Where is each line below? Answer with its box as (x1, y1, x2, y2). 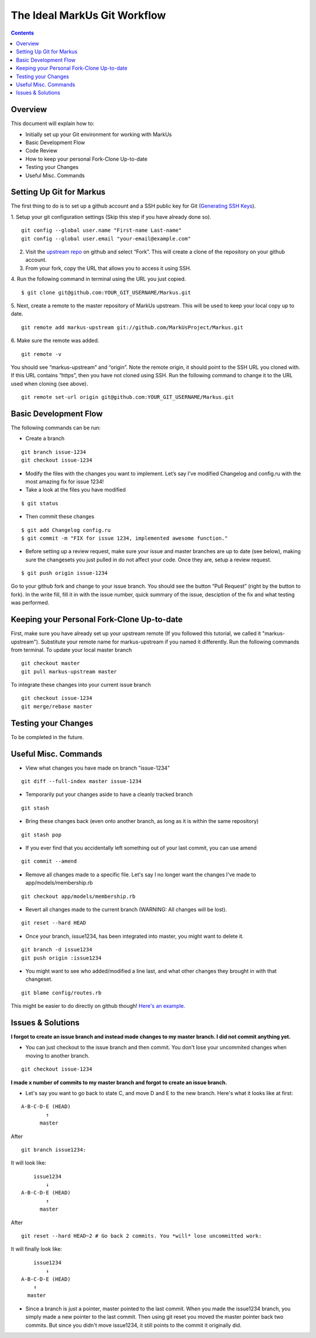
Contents (11, 29, 35, 36)
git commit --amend (21, 858, 77, 865)
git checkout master (21, 660, 80, 667)
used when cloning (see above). (11, 380, 88, 387)
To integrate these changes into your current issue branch (11, 681, 152, 689)
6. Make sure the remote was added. (11, 337, 99, 344)
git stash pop (21, 831, 61, 838)
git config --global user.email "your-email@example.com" (21, 235, 191, 242)
